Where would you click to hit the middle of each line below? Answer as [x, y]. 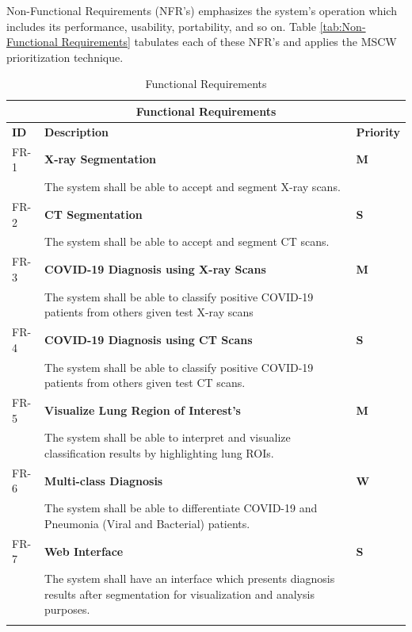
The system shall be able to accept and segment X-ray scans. [193, 187]
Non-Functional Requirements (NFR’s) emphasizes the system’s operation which [202, 10]
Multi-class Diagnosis [104, 480]
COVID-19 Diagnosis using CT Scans [149, 339]
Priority [378, 131]
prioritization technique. [65, 57]
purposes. [67, 609]
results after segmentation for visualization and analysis [179, 594]
